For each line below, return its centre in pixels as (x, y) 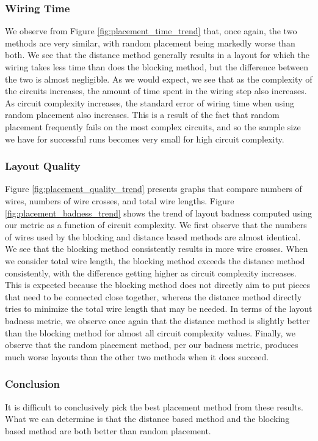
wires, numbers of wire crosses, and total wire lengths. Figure (120, 200)
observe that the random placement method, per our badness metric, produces (152, 345)
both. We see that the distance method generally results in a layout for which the (157, 55)
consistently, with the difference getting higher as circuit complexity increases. (151, 272)
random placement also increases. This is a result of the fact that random (142, 115)
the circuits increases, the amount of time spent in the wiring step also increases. (156, 91)
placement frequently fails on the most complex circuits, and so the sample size (153, 126)
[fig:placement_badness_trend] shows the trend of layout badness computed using (159, 213)
